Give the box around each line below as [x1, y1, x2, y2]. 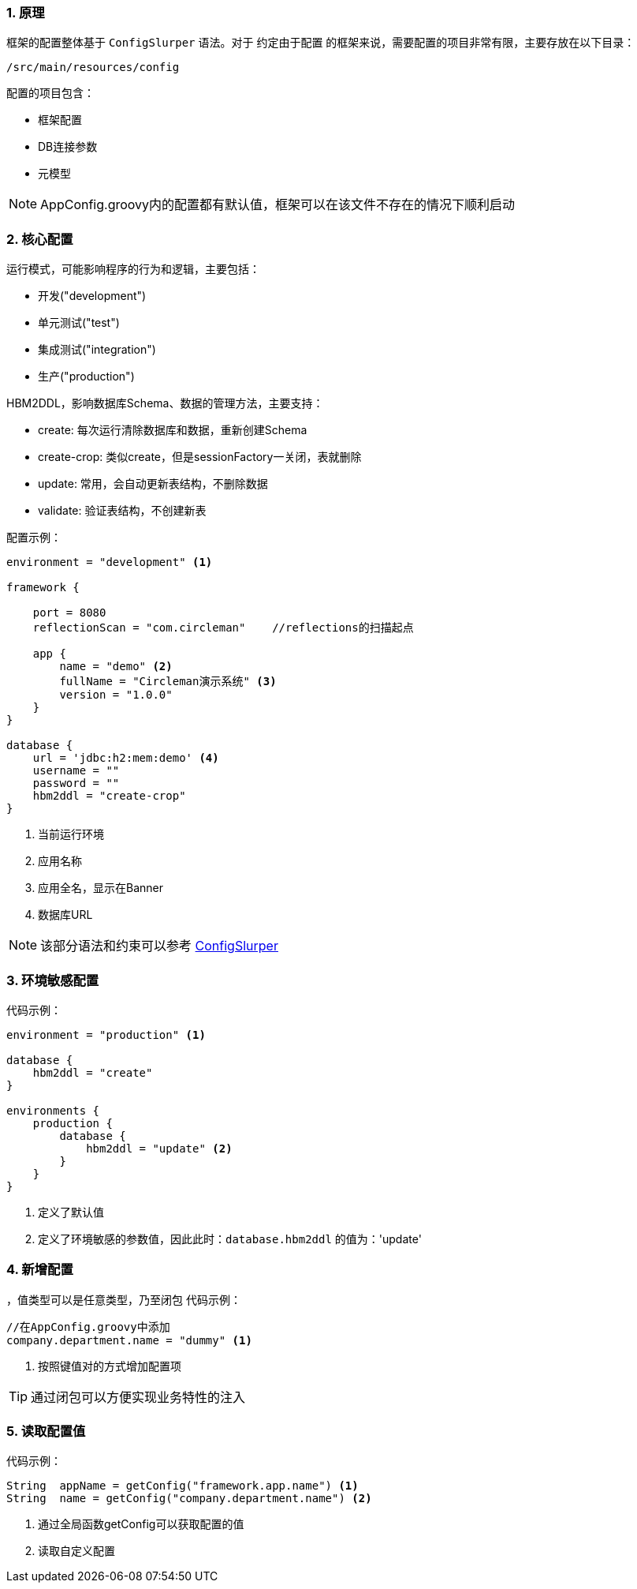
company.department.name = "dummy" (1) [6, 1333, 252, 1347]
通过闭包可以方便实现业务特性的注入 [31, 1389, 246, 1405]
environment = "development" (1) [6, 556, 213, 569]
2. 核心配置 [6, 230, 73, 247]
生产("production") [38, 369, 135, 384]
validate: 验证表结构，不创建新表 [38, 504, 207, 518]
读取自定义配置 [38, 1544, 115, 1558]
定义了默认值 [38, 1205, 104, 1219]
